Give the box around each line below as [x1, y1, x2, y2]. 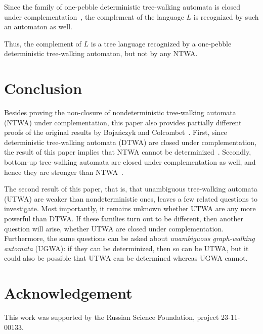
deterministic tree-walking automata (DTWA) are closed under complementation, [4, 136, 257, 147]
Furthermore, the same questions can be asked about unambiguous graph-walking [4, 233, 255, 244]
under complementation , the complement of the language [4, 11, 184, 22]
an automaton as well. [4, 21, 73, 32]
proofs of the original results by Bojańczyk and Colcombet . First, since [4, 127, 227, 137]
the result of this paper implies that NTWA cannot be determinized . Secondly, [4, 147, 251, 157]
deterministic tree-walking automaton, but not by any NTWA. [4, 48, 198, 59]
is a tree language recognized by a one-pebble [91, 38, 232, 49]
